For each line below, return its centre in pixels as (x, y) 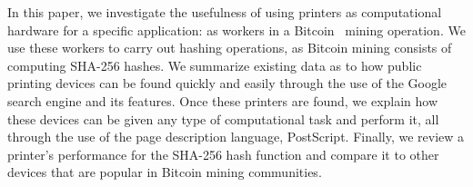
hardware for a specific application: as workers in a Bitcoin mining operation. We (236, 30)
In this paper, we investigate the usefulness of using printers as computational (225, 12)
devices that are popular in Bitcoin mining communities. (165, 172)
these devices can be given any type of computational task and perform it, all (223, 118)
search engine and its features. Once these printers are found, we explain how (223, 100)
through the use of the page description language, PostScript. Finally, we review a (236, 137)
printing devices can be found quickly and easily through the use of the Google (227, 83)
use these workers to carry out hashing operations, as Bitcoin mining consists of (230, 48)
